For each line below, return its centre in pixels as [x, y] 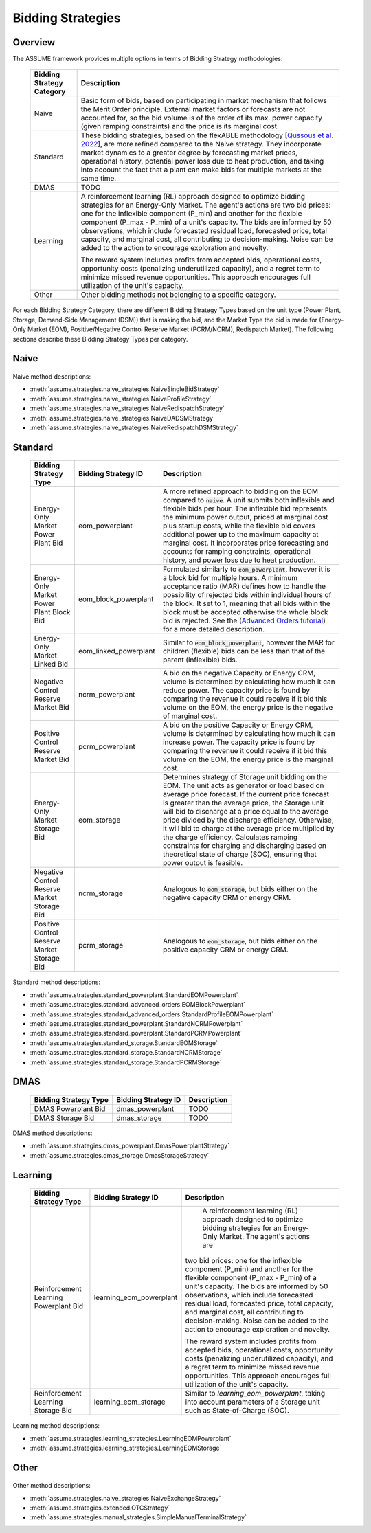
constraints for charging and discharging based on [244, 846]
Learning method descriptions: [56, 1426]
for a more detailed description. [213, 629]
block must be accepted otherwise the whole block [246, 612]
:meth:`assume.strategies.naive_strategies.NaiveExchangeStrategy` [125, 1498]
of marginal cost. [190, 716]
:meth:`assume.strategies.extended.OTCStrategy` [100, 1508]
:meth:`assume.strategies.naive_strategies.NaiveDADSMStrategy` [123, 418]
